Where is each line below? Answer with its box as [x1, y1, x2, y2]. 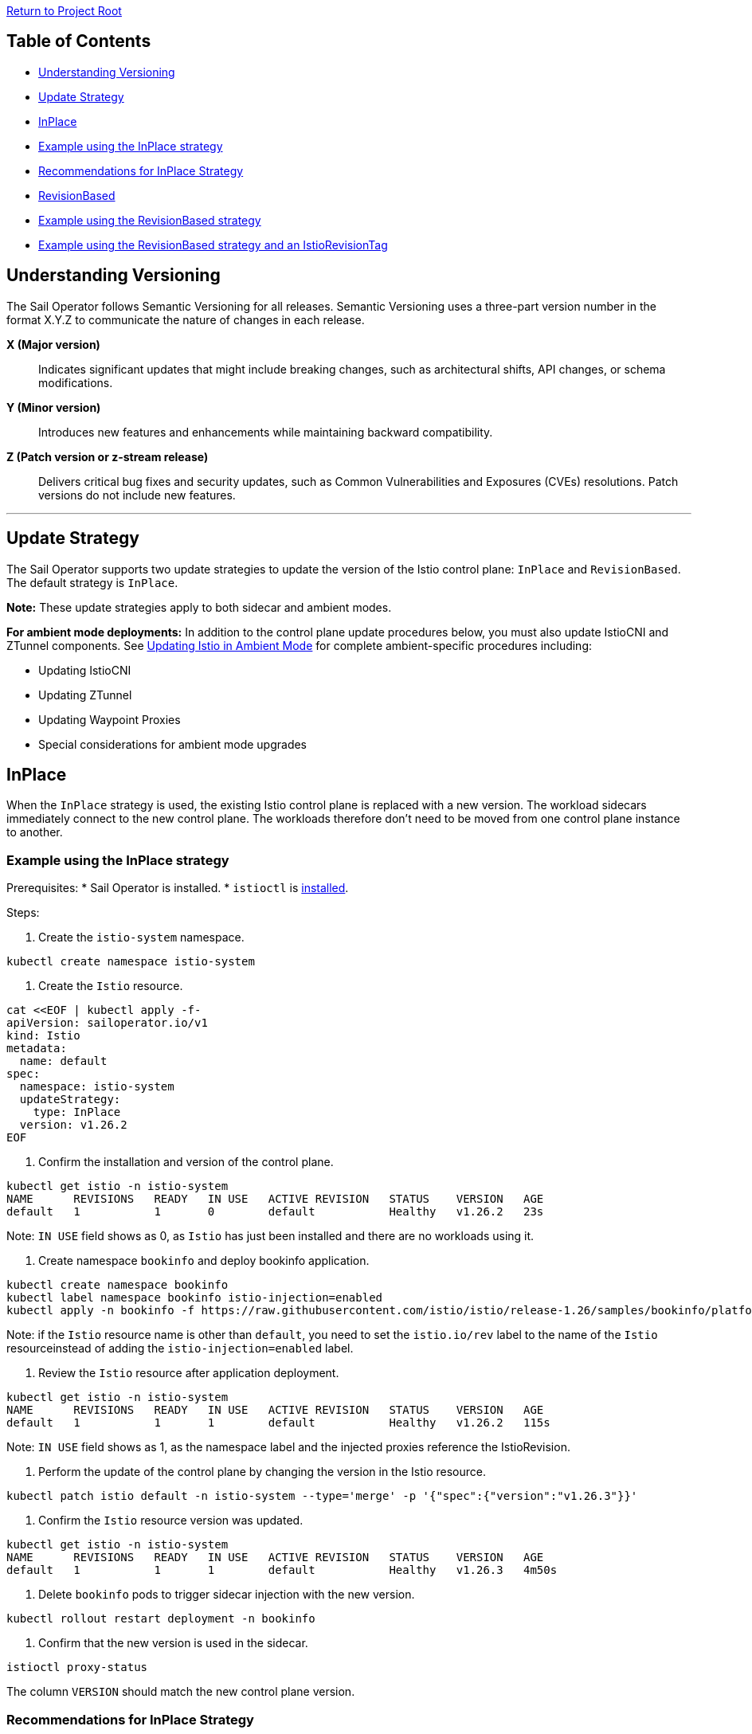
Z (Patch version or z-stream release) [6, 449, 209, 464]
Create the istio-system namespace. [38, 930, 245, 945]
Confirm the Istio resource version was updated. [38, 1513, 304, 1528]
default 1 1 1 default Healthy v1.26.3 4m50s [6, 1564, 558, 1577]
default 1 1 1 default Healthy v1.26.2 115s [6, 1416, 550, 1430]
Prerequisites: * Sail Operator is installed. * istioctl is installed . [6, 881, 349, 895]
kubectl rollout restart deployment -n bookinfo [6, 1612, 315, 1626]
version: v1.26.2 [19, 1118, 127, 1132]
